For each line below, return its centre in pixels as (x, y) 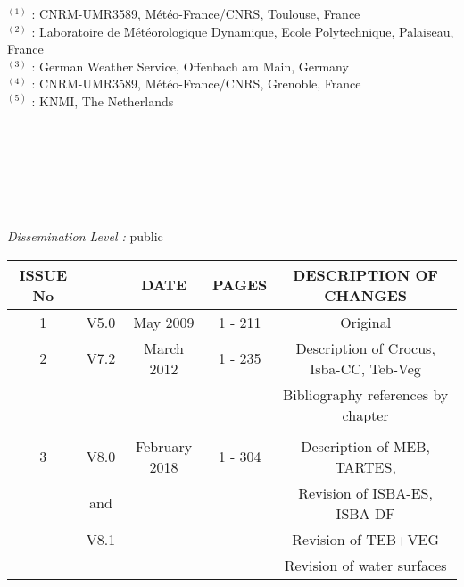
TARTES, (365, 466)
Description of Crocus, (365, 348)
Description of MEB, (366, 446)
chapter (365, 415)
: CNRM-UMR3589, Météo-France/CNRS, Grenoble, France (196, 84)
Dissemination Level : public (85, 236)
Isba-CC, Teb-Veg (365, 368)
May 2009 (164, 322)
